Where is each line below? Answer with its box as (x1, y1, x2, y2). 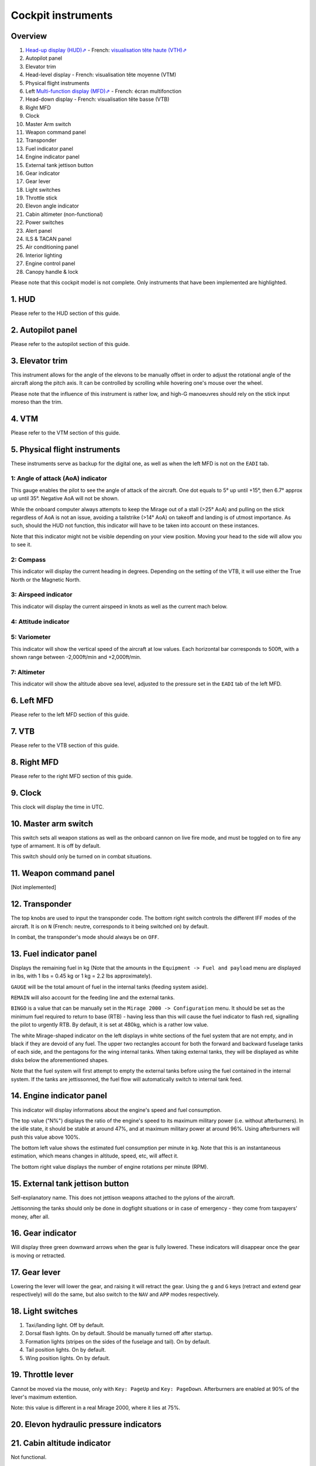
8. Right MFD (11, 757, 59, 767)
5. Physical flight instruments (11, 444, 121, 454)
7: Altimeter (11, 668, 45, 676)
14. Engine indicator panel (11, 1091, 108, 1101)
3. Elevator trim (11, 355, 68, 366)
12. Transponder (11, 899, 72, 909)
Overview (11, 31, 47, 41)
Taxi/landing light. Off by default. (25, 1322, 105, 1329)
